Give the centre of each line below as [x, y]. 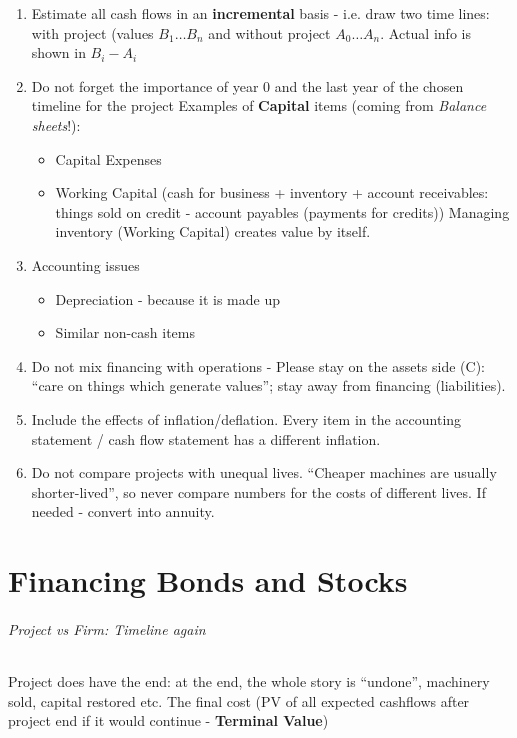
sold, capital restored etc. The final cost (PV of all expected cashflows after [239, 700]
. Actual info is [425, 32]
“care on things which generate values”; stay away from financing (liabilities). [268, 385]
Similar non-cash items [125, 332]
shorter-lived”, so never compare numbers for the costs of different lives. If [258, 491]
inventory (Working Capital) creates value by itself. [213, 231]
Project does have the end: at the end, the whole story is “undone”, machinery [249, 681]
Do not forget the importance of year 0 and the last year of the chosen [247, 85]
